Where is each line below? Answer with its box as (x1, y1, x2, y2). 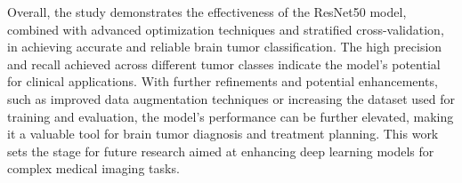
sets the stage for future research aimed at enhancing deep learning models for (7, 141, 434, 160)
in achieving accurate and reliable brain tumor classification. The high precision (7, 37, 442, 56)
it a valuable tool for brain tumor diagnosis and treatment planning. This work (7, 124, 439, 143)
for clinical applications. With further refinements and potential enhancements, (7, 72, 438, 91)
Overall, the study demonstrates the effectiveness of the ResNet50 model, (7, 3, 407, 20)
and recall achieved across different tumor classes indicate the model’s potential (7, 54, 441, 73)
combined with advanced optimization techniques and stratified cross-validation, (7, 20, 444, 38)
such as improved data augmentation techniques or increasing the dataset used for (7, 89, 456, 107)
